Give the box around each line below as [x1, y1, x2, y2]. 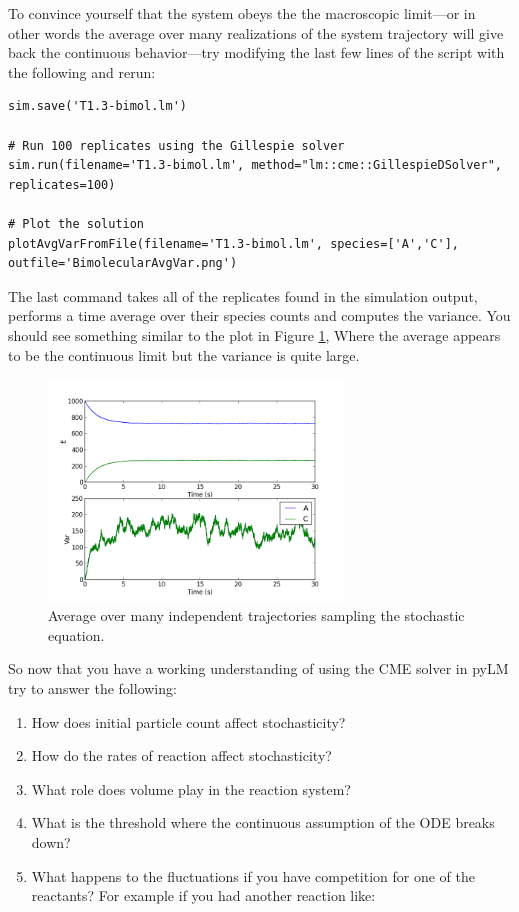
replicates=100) [8, 177, 116, 192]
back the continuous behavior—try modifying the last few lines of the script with [8, 42, 505, 63]
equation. [48, 624, 105, 645]
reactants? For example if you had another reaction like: [31, 885, 376, 906]
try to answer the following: [8, 678, 177, 699]
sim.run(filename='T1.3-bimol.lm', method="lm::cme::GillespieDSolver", [8, 158, 502, 173]
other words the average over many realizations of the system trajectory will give [8, 22, 504, 43]
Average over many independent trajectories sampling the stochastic [48, 605, 465, 626]
